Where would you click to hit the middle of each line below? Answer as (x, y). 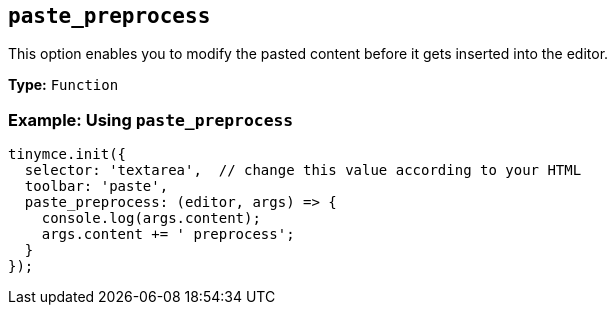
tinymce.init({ (67, 154)
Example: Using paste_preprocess (151, 119)
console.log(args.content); (151, 218)
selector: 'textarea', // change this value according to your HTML (303, 170)
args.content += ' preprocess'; (168, 234)
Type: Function (63, 85)
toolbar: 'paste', (96, 186)
